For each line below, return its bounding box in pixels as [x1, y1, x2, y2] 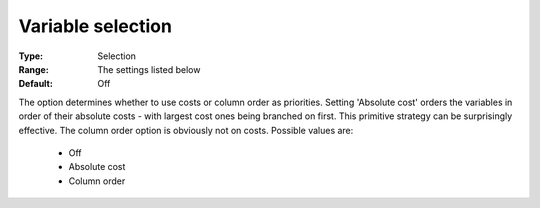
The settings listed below [97, 63, 201, 75]
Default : [18, 78, 54, 90]
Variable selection [18, 15, 172, 37]
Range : [18, 63, 49, 75]
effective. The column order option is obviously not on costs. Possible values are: [18, 124, 354, 136]
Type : [18, 50, 44, 62]
